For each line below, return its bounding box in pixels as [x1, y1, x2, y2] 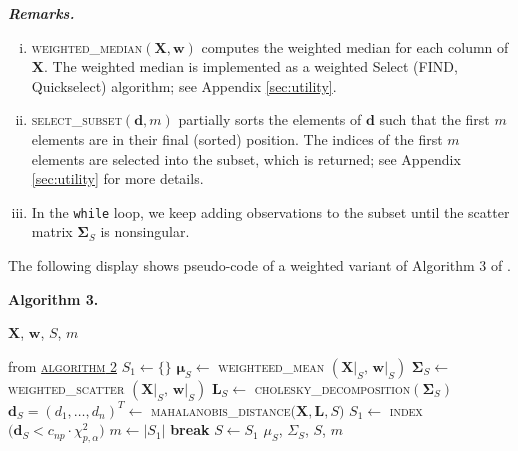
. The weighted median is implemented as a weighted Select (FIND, [43, 56, 458, 77]
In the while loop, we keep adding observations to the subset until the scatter [31, 201, 510, 222]
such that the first [379, 109, 490, 130]
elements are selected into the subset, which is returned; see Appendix [31, 148, 461, 169]
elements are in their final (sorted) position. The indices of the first [31, 128, 443, 149]
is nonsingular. [100, 221, 190, 242]
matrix [31, 221, 73, 242]
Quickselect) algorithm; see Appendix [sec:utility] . [31, 75, 337, 96]
